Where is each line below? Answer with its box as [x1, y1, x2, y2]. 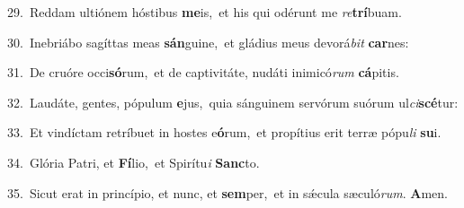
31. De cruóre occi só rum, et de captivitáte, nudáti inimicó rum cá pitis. [7, 63, 399, 82]
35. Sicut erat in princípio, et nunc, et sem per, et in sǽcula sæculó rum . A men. [7, 183, 448, 202]
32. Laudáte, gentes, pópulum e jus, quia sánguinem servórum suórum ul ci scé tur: [7, 92, 459, 111]
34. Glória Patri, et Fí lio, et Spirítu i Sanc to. [7, 152, 260, 171]
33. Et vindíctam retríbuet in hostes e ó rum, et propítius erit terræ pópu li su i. [7, 123, 442, 142]
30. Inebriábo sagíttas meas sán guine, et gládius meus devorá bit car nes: [7, 32, 409, 51]
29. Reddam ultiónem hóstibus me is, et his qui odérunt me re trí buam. [7, 3, 402, 21]
